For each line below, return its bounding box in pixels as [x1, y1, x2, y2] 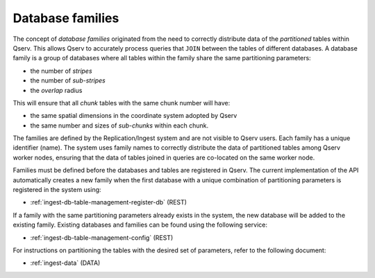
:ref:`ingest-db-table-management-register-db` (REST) [30, 198, 187, 207]
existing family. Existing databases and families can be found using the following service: [12, 220, 267, 229]
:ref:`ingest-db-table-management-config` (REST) [30, 233, 174, 242]
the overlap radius [30, 86, 83, 94]
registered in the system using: [12, 186, 101, 194]
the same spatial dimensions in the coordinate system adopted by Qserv [30, 112, 237, 120]
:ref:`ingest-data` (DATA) [30, 259, 101, 267]
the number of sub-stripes [30, 76, 106, 85]
